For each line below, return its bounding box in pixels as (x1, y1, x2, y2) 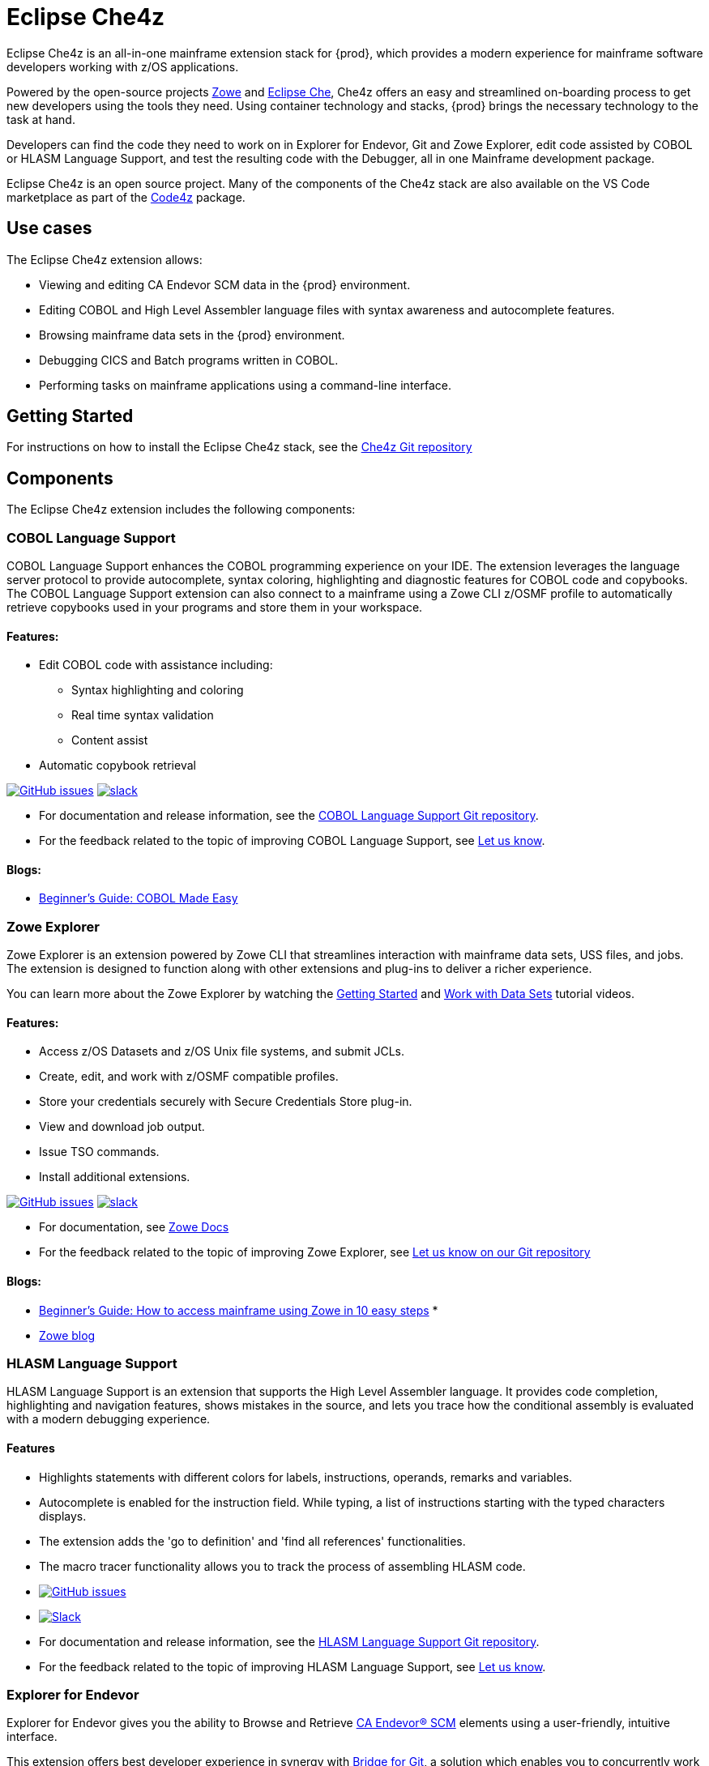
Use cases (6, 218, 92, 239)
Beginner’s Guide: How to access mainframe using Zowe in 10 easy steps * (39, 1303, 438, 1317)
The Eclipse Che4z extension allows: (6, 252, 203, 267)
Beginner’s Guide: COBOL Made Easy (39, 891, 238, 906)
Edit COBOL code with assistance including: (39, 658, 273, 672)
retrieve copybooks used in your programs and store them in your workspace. (6, 600, 423, 615)
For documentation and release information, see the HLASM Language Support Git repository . (39, 1634, 540, 1649)
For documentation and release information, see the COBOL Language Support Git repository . (39, 808, 539, 823)
